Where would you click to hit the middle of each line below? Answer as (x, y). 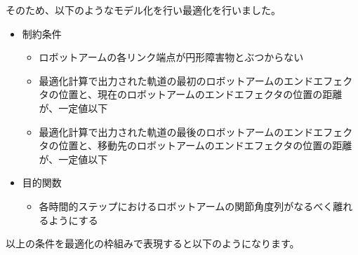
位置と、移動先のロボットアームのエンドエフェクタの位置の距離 (205, 145)
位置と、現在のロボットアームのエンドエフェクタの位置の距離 (200, 94)
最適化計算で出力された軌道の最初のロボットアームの (161, 80)
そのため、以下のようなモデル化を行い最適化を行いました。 (143, 10)
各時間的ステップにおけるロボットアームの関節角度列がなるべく (186, 206)
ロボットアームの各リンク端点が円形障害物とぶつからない (171, 57)
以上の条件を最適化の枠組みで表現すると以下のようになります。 (153, 243)
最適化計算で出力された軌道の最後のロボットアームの (161, 131)
